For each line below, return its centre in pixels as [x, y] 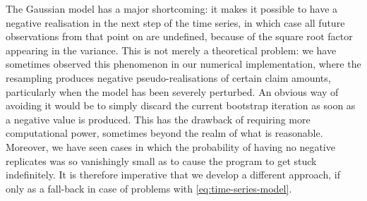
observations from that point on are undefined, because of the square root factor [179, 36]
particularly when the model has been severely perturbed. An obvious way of [172, 91]
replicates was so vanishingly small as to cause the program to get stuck [161, 160]
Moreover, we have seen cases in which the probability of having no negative [170, 146]
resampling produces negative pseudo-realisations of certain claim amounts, [168, 77]
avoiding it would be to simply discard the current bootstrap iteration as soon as [181, 105]
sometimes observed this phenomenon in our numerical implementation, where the [183, 64]
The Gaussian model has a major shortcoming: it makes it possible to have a [172, 8]
